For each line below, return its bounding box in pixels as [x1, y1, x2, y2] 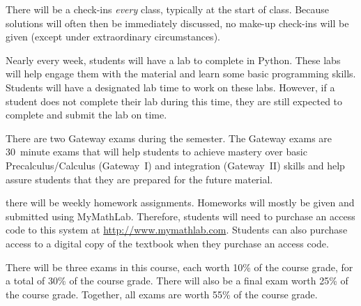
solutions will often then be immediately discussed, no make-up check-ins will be [6, 15, 349, 30]
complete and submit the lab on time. [6, 107, 167, 122]
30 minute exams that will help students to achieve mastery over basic [6, 144, 307, 159]
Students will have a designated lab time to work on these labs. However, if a [6, 79, 335, 94]
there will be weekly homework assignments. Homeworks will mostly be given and [6, 195, 355, 210]
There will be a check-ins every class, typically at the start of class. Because [6, 2, 330, 16]
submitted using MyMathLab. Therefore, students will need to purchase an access [6, 208, 355, 223]
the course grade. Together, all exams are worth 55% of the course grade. [6, 286, 318, 301]
